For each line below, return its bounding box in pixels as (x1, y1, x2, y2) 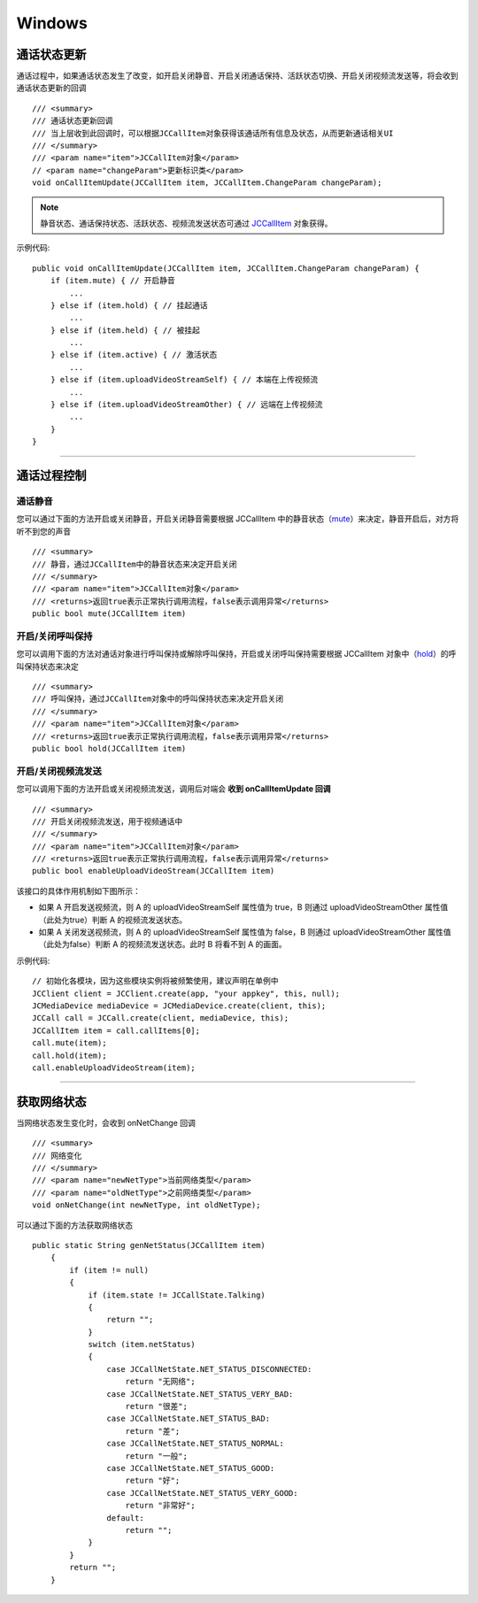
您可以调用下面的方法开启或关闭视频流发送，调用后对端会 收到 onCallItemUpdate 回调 (16, 783, 331, 794)
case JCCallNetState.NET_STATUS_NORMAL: (106, 1438, 285, 1449)
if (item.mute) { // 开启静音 (50, 275, 176, 286)
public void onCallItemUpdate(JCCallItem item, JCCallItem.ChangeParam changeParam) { (32, 263, 420, 274)
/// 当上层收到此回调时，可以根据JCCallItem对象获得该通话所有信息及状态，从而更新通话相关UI (32, 128, 394, 138)
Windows (16, 13, 88, 33)
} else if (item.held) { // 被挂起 (50, 325, 201, 335)
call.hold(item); (32, 1050, 107, 1060)
